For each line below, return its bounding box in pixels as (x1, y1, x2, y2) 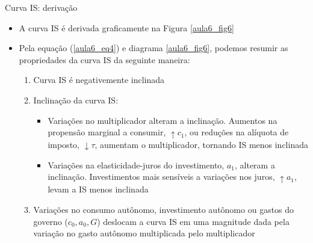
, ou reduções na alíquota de (184, 126, 289, 138)
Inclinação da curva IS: (33, 93, 119, 106)
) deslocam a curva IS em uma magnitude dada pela (97, 215, 290, 227)
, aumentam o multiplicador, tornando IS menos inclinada (95, 138, 308, 151)
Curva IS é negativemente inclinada (33, 73, 165, 86)
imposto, (48, 138, 79, 151)
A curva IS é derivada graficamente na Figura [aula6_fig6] (19, 21, 234, 34)
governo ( (33, 215, 68, 227)
